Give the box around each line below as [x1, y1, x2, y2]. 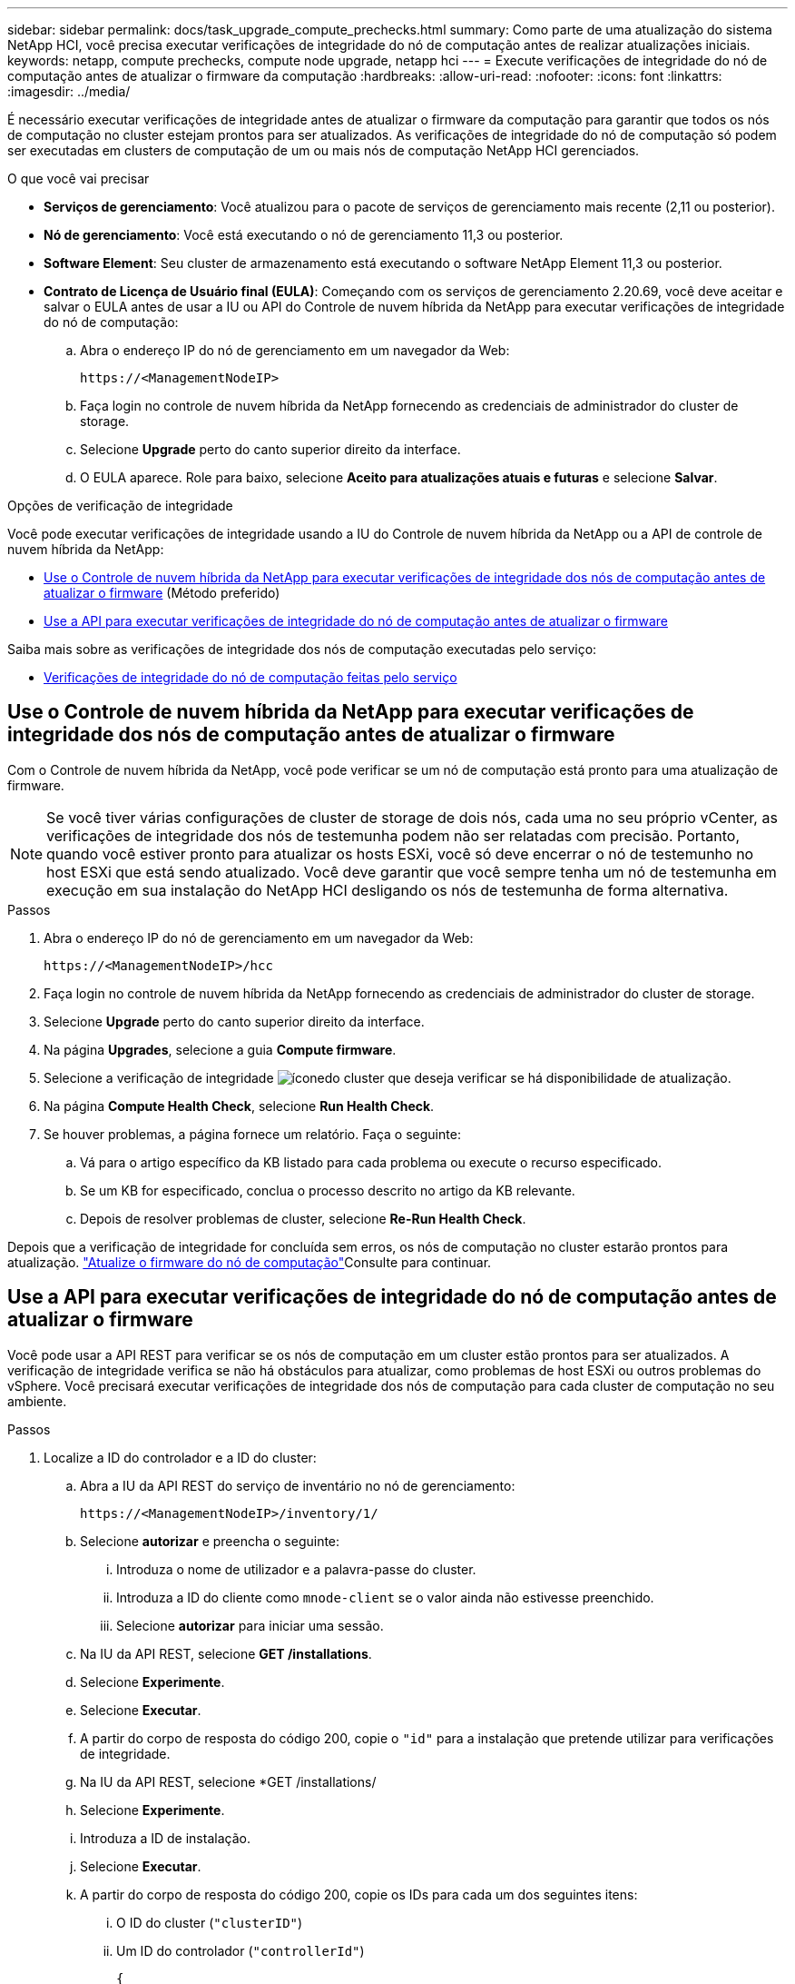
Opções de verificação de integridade [7, 498, 233, 513]
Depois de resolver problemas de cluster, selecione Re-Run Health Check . [80, 1210, 526, 1226]
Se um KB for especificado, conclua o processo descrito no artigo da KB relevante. [80, 1182, 575, 1198]
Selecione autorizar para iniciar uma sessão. [116, 1617, 384, 1633]
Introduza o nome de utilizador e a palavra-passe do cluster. [116, 1561, 476, 1577]
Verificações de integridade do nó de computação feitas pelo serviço [44, 670, 457, 685]
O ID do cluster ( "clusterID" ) [116, 1914, 303, 1930]
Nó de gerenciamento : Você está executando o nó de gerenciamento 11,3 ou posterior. [44, 227, 564, 243]
